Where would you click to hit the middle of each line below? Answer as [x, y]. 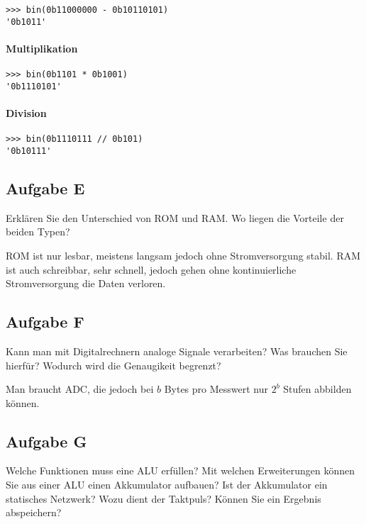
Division [26, 113]
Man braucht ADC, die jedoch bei [80, 389]
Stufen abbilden [317, 389]
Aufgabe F [45, 322]
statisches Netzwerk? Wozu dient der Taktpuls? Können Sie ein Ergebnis [163, 498]
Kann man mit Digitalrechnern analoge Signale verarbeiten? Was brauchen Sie [177, 351]
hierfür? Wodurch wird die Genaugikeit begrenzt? [113, 365]
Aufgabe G [46, 441]
